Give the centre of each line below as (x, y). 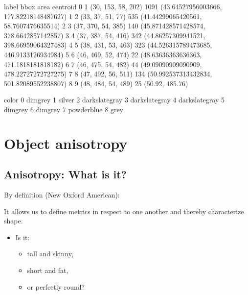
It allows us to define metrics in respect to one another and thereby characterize (124, 211)
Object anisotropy (66, 143)
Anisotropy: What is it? (65, 174)
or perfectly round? (56, 286)
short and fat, (48, 270)
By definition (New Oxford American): (62, 195)
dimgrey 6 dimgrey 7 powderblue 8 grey (64, 109)
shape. (13, 221)
